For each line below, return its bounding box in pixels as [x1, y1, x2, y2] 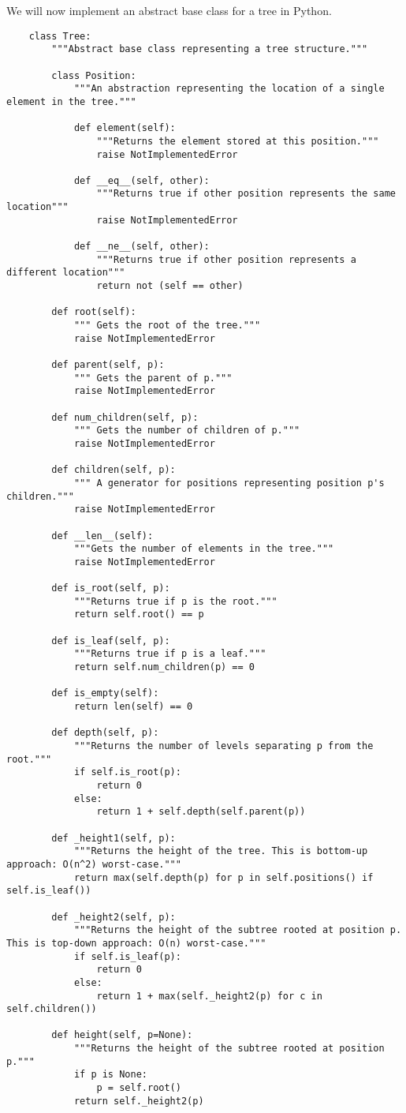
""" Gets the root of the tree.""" [73, 320, 261, 332]
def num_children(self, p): [51, 411, 199, 423]
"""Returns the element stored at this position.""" [96, 135, 379, 147]
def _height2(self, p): [51, 911, 176, 923]
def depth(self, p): [51, 727, 159, 739]
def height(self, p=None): [51, 1029, 193, 1041]
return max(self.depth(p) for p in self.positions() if [73, 871, 374, 883]
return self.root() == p [73, 609, 204, 620]
